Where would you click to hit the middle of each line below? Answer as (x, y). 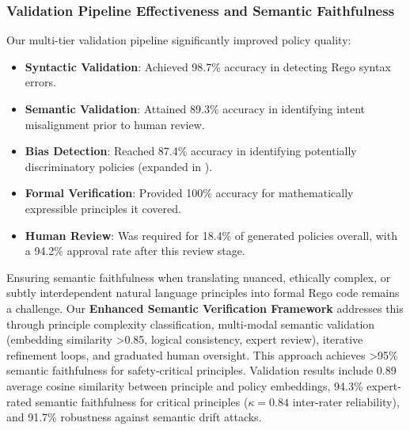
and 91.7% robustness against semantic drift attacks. (134, 417)
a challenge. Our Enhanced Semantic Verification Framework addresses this (205, 308)
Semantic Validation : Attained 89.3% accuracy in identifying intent (195, 108)
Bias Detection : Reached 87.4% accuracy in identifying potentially (191, 151)
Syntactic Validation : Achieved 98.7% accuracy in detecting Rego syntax (208, 66)
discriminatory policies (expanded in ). (119, 166)
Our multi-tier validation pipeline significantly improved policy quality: (179, 40)
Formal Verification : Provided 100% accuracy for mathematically (189, 193)
